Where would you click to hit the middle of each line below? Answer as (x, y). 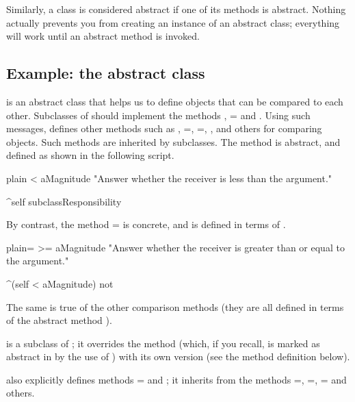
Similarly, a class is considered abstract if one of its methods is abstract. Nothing (176, 9)
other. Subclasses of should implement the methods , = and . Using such (158, 115)
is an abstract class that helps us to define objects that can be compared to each (175, 101)
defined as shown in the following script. (90, 155)
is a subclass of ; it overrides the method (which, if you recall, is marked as (163, 343)
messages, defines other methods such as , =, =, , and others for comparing (164, 128)
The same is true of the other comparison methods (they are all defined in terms (175, 306)
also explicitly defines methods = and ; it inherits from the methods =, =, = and (176, 379)
